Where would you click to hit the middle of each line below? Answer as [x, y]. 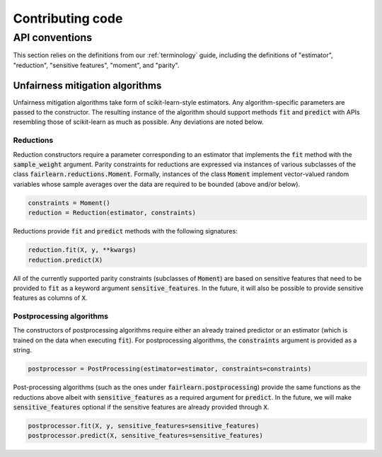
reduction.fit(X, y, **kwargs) [82, 250]
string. [22, 350]
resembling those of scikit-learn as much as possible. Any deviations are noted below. [139, 122]
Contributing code [68, 18]
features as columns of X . [50, 298]
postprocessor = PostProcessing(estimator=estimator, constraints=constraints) [170, 369]
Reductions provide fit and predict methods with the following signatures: [126, 231]
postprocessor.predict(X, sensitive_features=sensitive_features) [145, 436]
